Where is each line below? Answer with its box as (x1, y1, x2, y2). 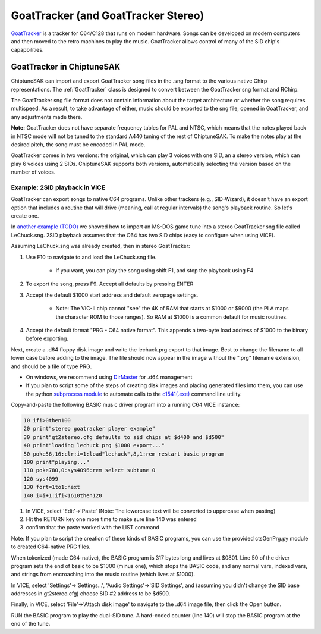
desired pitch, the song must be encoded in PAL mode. (11, 140, 146, 148)
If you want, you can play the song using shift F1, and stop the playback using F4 (55, 267, 254, 274)
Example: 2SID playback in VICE (11, 183, 106, 192)
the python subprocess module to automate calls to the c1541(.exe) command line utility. (26, 390, 242, 397)
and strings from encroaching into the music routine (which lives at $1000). (11, 571, 196, 578)
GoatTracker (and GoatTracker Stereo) (11, 9, 204, 22)
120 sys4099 (23, 475, 59, 482)
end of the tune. (11, 620, 51, 627)
